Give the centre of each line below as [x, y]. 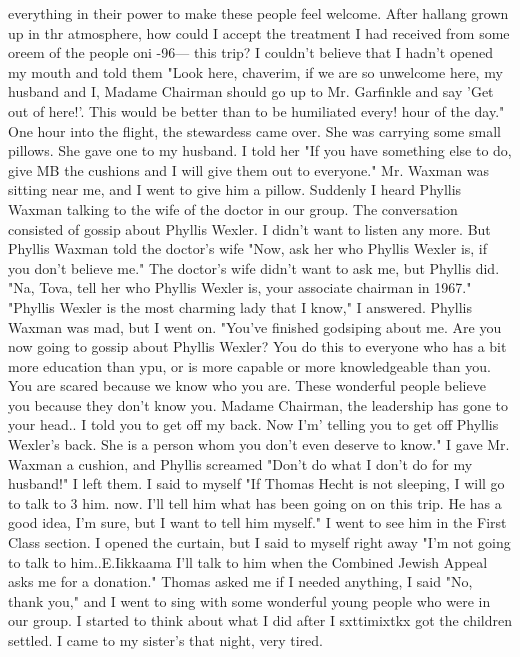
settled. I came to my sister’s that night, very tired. [165, 640]
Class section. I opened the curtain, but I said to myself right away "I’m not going [259, 542]
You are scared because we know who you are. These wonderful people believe [247, 385]
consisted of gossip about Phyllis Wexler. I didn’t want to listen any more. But [249, 228]
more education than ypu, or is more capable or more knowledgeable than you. [249, 365]
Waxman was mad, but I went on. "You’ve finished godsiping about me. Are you [255, 326]
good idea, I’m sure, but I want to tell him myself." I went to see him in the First [257, 522]
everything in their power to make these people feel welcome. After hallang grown [258, 13]
